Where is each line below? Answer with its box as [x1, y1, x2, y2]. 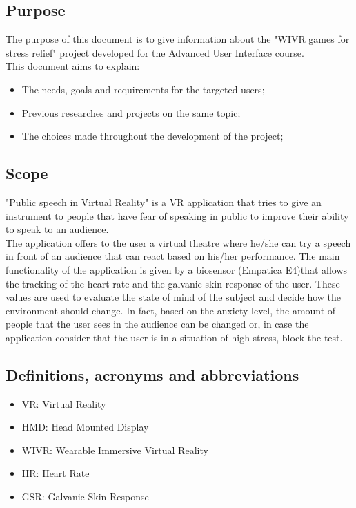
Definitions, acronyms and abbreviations [6, 364, 299, 385]
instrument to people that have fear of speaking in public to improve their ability [6, 208, 349, 223]
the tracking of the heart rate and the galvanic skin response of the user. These [6, 276, 340, 290]
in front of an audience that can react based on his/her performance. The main [6, 249, 340, 263]
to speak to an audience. [6, 222, 109, 236]
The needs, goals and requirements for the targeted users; [21, 82, 265, 96]
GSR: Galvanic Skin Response [21, 489, 149, 504]
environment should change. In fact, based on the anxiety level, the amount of [6, 303, 336, 317]
